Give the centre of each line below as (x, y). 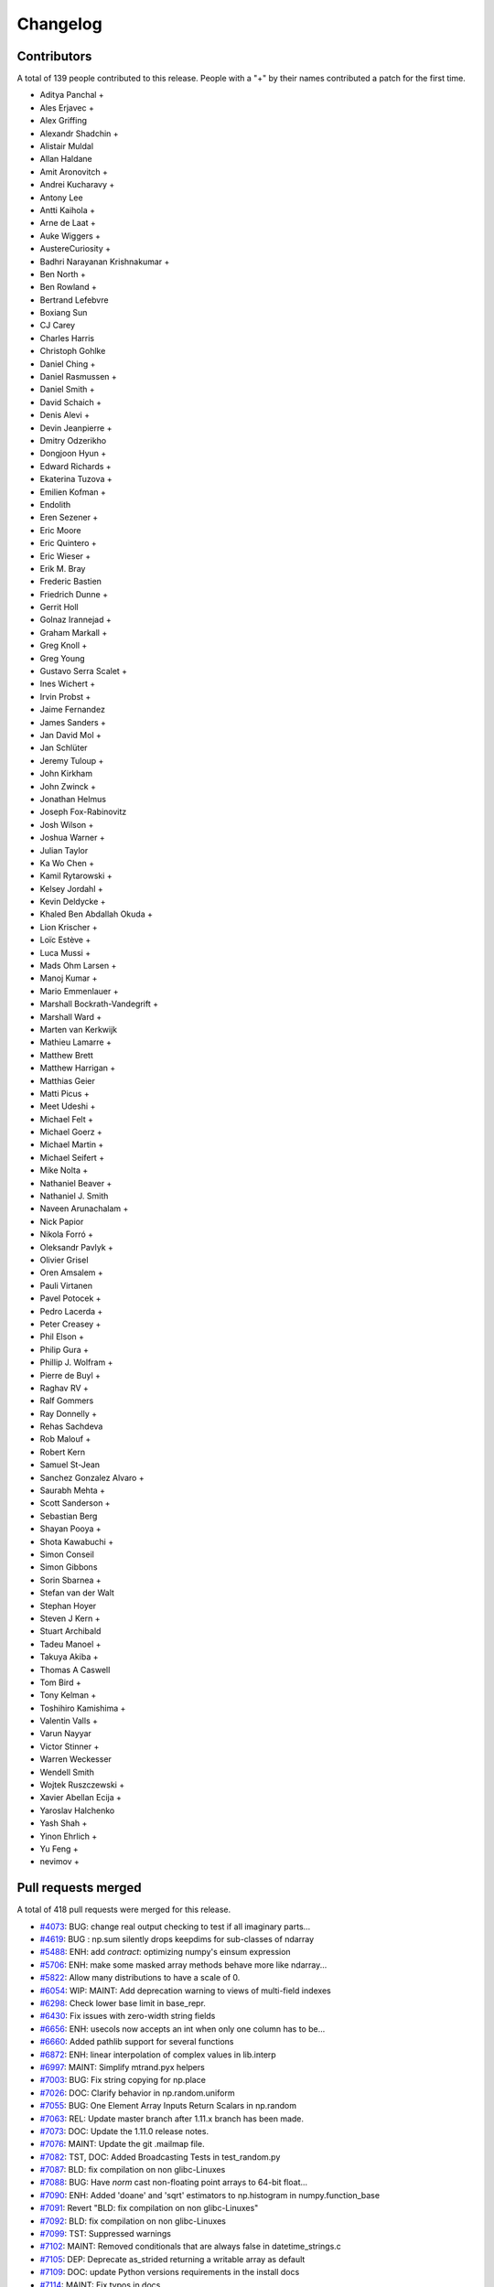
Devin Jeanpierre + (76, 428)
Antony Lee (61, 198)
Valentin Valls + (69, 1721)
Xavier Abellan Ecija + (81, 1798)
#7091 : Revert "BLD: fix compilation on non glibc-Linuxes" (149, 2208)
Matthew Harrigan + (78, 1068)
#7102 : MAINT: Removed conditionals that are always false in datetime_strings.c (191, 2247)
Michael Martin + (72, 1144)
